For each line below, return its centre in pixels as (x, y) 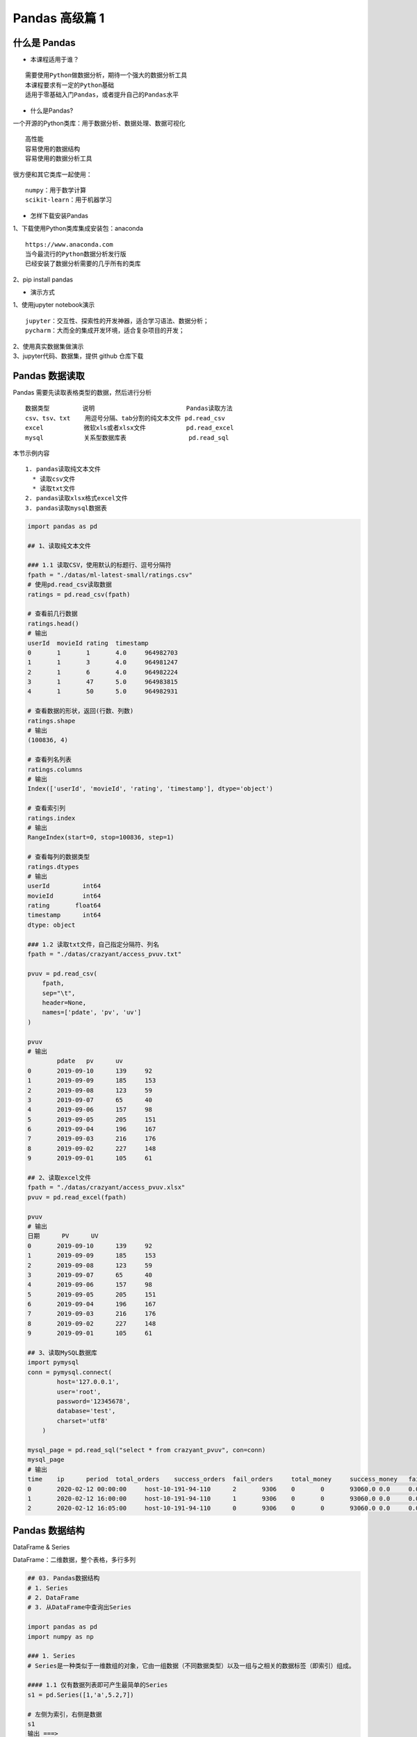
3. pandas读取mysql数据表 (66, 508)
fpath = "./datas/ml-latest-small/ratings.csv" (110, 575)
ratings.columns (55, 769)
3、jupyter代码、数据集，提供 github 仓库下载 (78, 356)
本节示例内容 (31, 453)
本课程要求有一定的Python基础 (70, 85)
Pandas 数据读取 (49, 376)
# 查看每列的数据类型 (59, 857)
